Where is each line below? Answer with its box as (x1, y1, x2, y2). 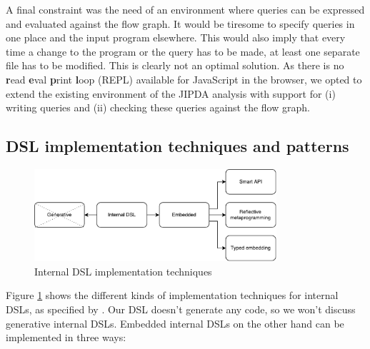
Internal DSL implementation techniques (34, 263, 212, 278)
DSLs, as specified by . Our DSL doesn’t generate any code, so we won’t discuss (6, 301, 356, 316)
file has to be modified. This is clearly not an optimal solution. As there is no (6, 58, 344, 73)
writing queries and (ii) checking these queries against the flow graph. (6, 100, 310, 115)
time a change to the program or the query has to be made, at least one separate (6, 44, 360, 59)
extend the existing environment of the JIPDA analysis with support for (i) (6, 86, 336, 101)
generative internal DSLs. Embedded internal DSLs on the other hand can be (6, 315, 344, 330)
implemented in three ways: (6, 330, 126, 345)
